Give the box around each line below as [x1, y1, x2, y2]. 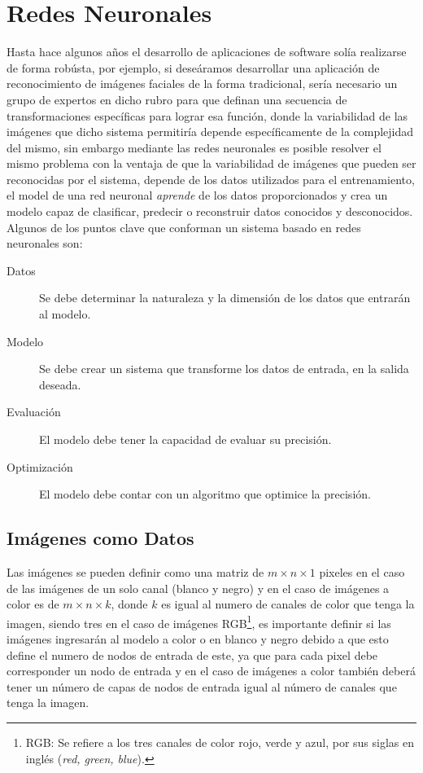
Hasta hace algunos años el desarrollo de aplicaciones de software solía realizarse [7, 43, 407, 60]
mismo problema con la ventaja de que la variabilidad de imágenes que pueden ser [7, 155, 416, 172]
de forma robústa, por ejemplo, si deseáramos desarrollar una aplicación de [7, 59, 380, 76]
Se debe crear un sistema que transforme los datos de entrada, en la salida [39, 360, 409, 377]
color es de [7, 595, 59, 613]
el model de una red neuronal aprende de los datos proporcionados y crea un [7, 187, 388, 204]
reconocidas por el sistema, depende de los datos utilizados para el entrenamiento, [7, 170, 415, 187]
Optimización [7, 458, 73, 475]
